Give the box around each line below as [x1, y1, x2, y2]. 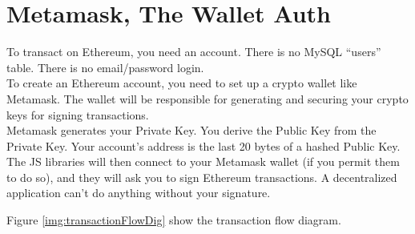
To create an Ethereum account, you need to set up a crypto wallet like [6, 75, 357, 91]
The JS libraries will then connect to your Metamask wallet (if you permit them [6, 153, 400, 170]
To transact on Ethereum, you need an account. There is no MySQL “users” [6, 43, 381, 60]
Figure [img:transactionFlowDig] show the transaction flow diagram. [6, 212, 341, 228]
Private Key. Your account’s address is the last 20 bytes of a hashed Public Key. [6, 137, 401, 154]
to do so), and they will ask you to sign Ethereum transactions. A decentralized [6, 168, 397, 185]
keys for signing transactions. [6, 106, 149, 123]
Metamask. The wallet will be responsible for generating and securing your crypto [6, 90, 409, 107]
